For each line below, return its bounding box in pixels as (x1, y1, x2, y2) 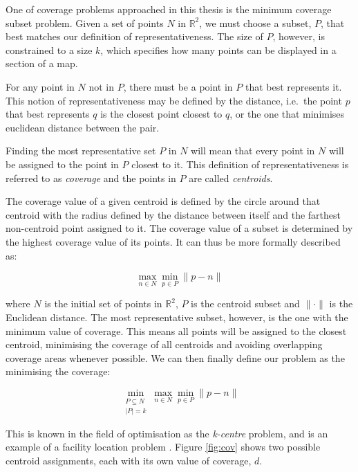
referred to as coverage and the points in (6, 170, 176, 185)
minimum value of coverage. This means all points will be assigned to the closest (6, 323, 347, 338)
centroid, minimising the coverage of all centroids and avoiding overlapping (6, 337, 323, 352)
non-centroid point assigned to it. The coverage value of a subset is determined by (6, 221, 353, 235)
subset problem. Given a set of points (6, 15, 164, 30)
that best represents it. (245, 79, 342, 93)
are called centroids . (189, 170, 273, 185)
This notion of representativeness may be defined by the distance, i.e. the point (6, 93, 342, 107)
